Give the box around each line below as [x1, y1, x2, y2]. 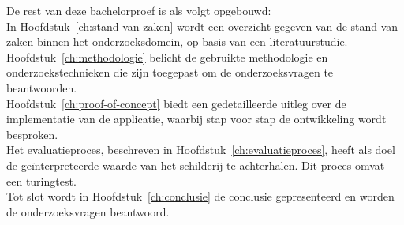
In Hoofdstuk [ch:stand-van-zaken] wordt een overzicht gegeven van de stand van [6, 17, 398, 34]
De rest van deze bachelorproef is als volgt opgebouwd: [6, 2, 271, 18]
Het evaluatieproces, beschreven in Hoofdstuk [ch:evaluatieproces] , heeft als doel [6, 141, 395, 158]
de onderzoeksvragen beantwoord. [6, 203, 170, 219]
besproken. [6, 126, 58, 142]
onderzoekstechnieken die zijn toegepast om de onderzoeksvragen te [6, 64, 334, 81]
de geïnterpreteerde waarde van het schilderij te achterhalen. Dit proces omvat [6, 156, 385, 173]
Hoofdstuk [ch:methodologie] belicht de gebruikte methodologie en [6, 48, 328, 65]
